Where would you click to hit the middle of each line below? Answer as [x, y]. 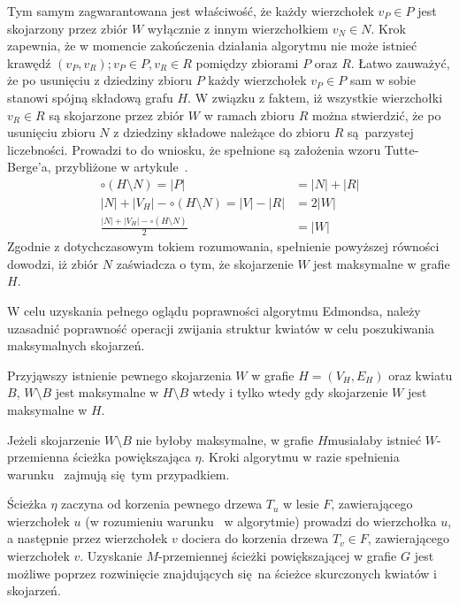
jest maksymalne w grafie [382, 263]
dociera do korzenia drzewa [255, 538]
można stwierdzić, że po [376, 115]
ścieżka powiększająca [132, 457]
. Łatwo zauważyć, [400, 62]
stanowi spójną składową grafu [90, 97]
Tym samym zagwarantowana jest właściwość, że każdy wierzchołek [191, 11]
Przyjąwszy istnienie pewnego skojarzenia [119, 375]
